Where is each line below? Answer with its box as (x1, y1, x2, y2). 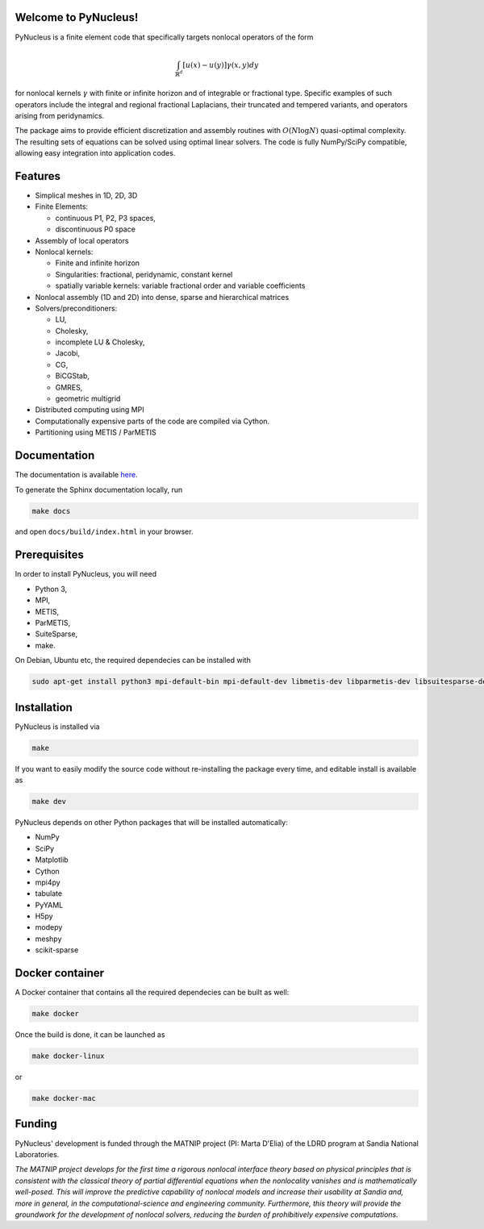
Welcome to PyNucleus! (15, 10, 139, 24)
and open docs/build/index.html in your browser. (15, 527, 194, 536)
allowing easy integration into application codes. (15, 148, 176, 158)
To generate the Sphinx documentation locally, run (15, 485, 183, 494)
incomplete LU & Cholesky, (55, 337, 145, 347)
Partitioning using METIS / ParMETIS (35, 427, 156, 437)
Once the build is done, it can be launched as (15, 1030, 165, 1039)
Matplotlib (35, 855, 69, 864)
